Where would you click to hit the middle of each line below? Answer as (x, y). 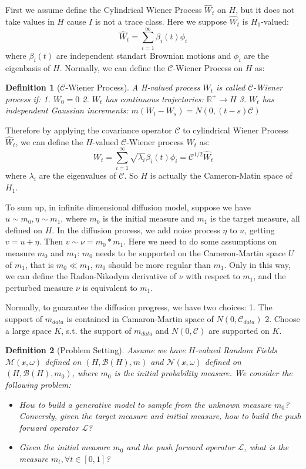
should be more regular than (159, 264)
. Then (51, 241)
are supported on (239, 330)
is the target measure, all (255, 218)
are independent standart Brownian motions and (144, 55)
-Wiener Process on (208, 67)
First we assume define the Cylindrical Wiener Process (104, 10)
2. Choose (283, 318)
